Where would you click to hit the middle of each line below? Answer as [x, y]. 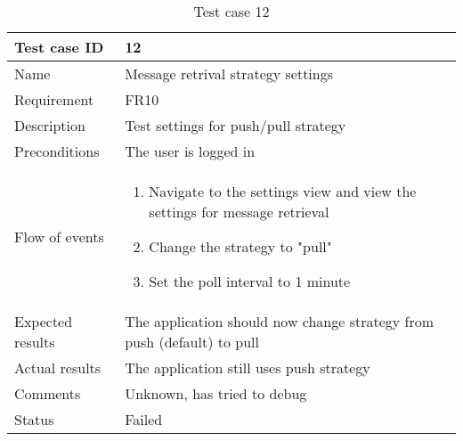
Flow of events [59, 236]
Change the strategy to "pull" [240, 246]
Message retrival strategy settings [229, 73]
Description [50, 125]
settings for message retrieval [239, 212]
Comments [48, 393]
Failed [144, 419]
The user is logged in [190, 151]
